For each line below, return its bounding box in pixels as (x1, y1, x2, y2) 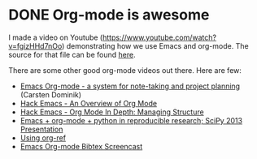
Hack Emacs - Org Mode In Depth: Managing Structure (20, 107, 205, 117)
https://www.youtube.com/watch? (102, 32, 217, 42)
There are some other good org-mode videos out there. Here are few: (8, 65, 242, 75)
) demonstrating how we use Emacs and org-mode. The (61, 41, 250, 50)
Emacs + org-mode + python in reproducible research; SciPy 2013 (20, 115, 242, 125)
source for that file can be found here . (8, 49, 136, 59)
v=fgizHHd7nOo (8, 41, 63, 50)
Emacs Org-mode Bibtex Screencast (20, 141, 143, 151)
